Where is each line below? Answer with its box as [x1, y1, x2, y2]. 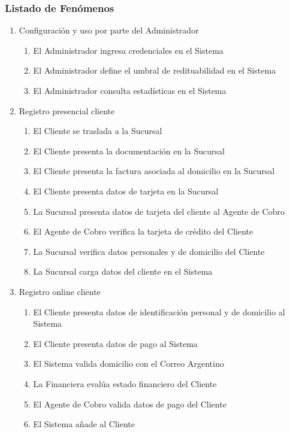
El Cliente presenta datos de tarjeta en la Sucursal [33, 184, 219, 197]
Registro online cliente [19, 285, 101, 297]
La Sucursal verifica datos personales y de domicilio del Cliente [33, 245, 265, 257]
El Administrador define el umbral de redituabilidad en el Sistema [33, 64, 276, 77]
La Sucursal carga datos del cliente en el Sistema [33, 265, 213, 278]
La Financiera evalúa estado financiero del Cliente [33, 377, 217, 390]
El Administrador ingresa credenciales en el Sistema [33, 44, 223, 56]
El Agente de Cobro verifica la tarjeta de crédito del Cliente [33, 225, 253, 238]
